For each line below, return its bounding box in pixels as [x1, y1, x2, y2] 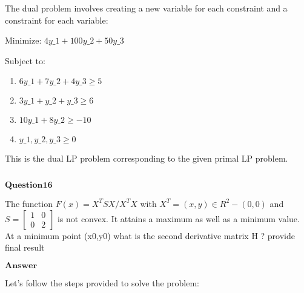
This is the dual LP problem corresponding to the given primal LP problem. [5, 152, 288, 165]
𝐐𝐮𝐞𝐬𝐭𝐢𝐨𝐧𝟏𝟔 [5, 180, 53, 189]
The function [5, 197, 53, 209]
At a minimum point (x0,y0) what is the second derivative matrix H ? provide [5, 229, 295, 242]
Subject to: [5, 54, 45, 67]
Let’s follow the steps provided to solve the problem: [5, 276, 200, 289]
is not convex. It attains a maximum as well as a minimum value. [57, 212, 300, 225]
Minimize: [5, 34, 42, 47]
